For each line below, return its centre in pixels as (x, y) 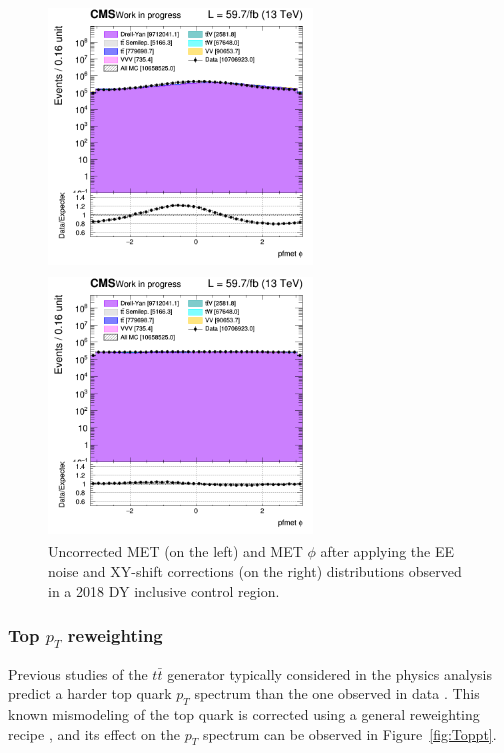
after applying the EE (387, 551)
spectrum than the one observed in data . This (337, 693)
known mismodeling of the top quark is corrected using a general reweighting (244, 714)
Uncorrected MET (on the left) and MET (175, 551)
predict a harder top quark (90, 693)
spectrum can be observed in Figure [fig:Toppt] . (349, 733)
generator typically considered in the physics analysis (329, 673)
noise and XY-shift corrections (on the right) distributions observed (255, 570)
